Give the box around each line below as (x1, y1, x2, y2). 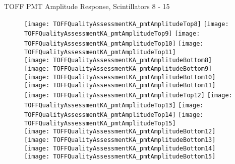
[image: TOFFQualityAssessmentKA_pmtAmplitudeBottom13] (24, 136, 216, 144)
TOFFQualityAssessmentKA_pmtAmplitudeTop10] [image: (24, 40, 204, 47)
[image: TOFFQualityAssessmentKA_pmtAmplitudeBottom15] (24, 153, 216, 160)
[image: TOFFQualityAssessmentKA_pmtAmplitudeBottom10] (24, 73, 216, 81)
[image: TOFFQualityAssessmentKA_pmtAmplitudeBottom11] (24, 82, 216, 89)
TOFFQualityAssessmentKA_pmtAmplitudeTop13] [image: (24, 101, 204, 109)
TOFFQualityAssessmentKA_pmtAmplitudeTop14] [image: (24, 111, 204, 119)
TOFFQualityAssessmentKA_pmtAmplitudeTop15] (24, 119, 176, 127)
